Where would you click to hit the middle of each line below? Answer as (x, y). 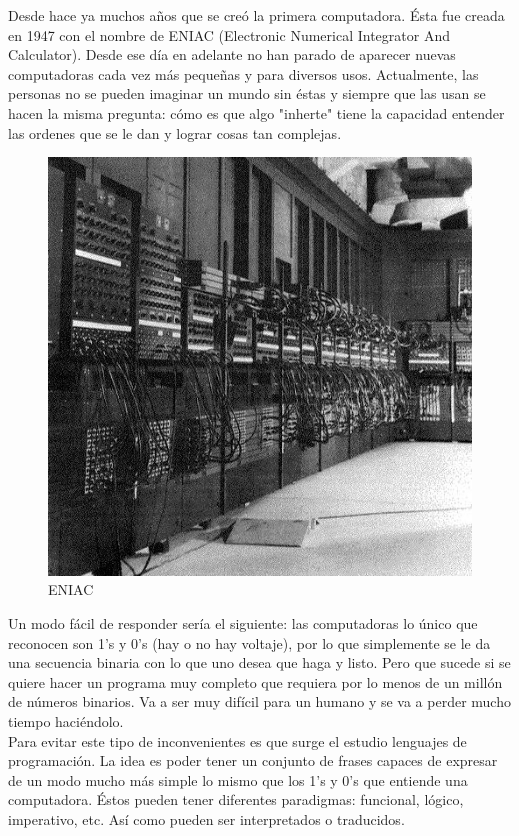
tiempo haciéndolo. (66, 721)
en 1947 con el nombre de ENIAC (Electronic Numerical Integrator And (229, 34)
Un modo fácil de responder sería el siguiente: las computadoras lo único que (243, 623)
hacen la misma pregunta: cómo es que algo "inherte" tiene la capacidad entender (256, 112)
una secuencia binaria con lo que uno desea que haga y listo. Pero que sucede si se (259, 662)
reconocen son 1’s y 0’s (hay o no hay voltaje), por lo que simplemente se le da (249, 642)
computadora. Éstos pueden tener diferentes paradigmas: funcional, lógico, (236, 799)
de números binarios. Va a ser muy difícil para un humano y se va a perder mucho (259, 701)
